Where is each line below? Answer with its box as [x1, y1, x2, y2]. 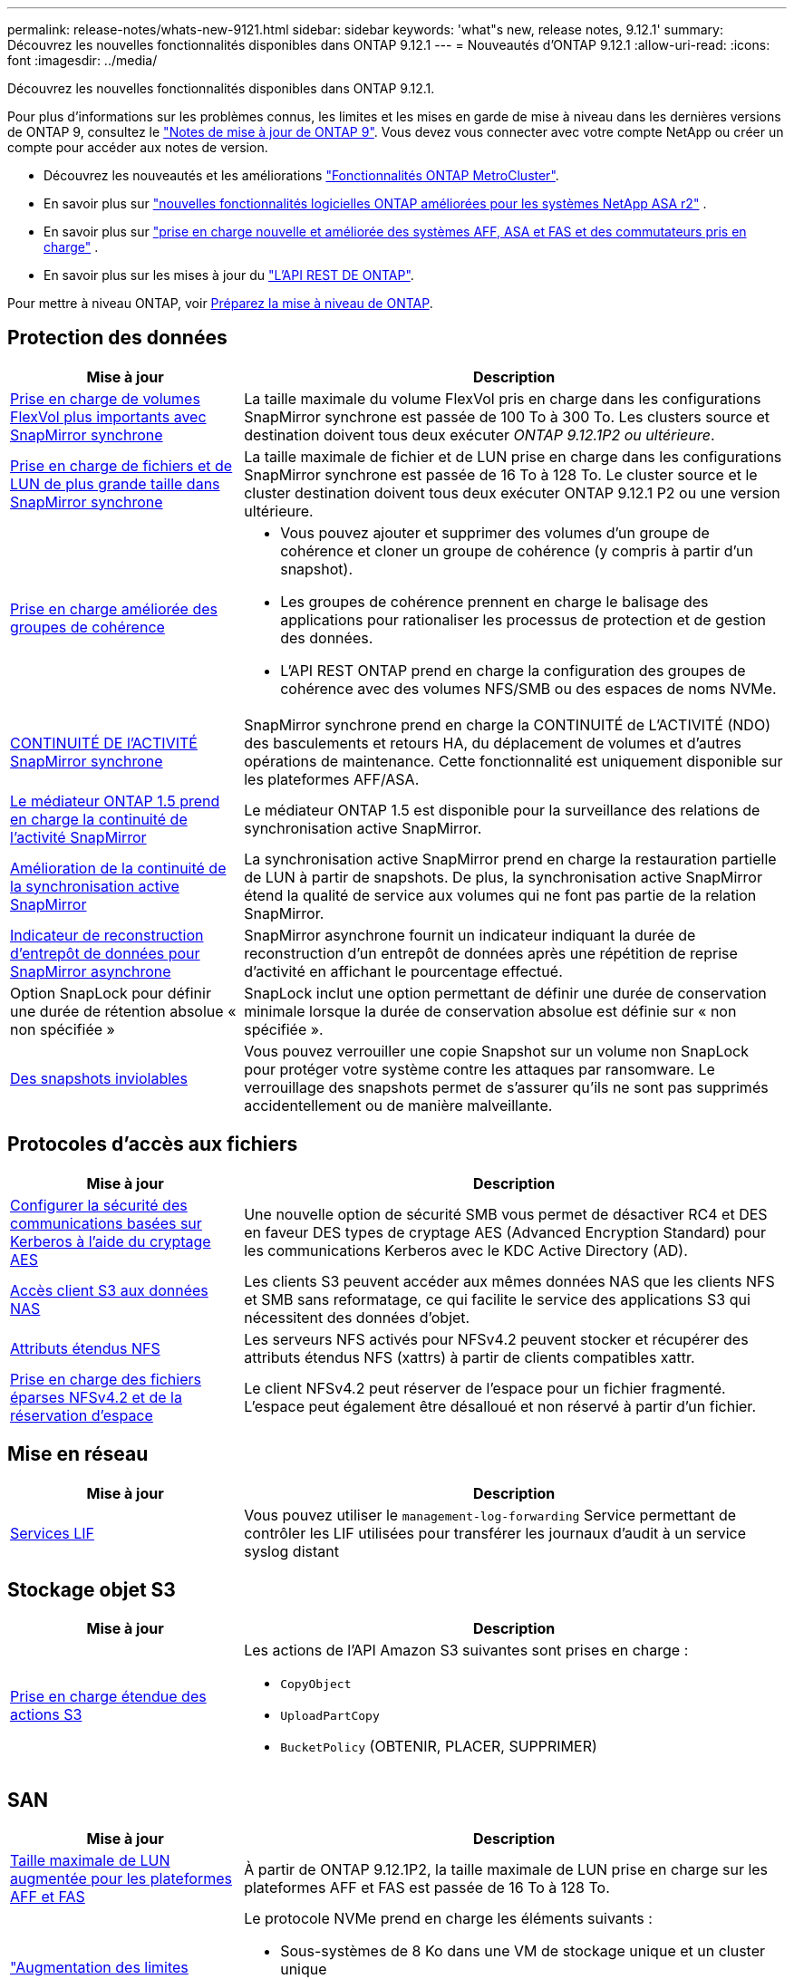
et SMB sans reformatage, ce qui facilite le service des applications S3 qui [244, 1289, 750, 1308]
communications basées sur [10, 1213, 202, 1232]
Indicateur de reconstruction [10, 925, 204, 944]
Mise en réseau [7, 1443, 149, 1466]
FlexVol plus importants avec [10, 407, 207, 426]
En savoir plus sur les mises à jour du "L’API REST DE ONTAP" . [44, 267, 414, 283]
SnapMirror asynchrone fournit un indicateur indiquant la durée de [244, 925, 696, 944]
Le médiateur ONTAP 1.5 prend [10, 791, 220, 810]
